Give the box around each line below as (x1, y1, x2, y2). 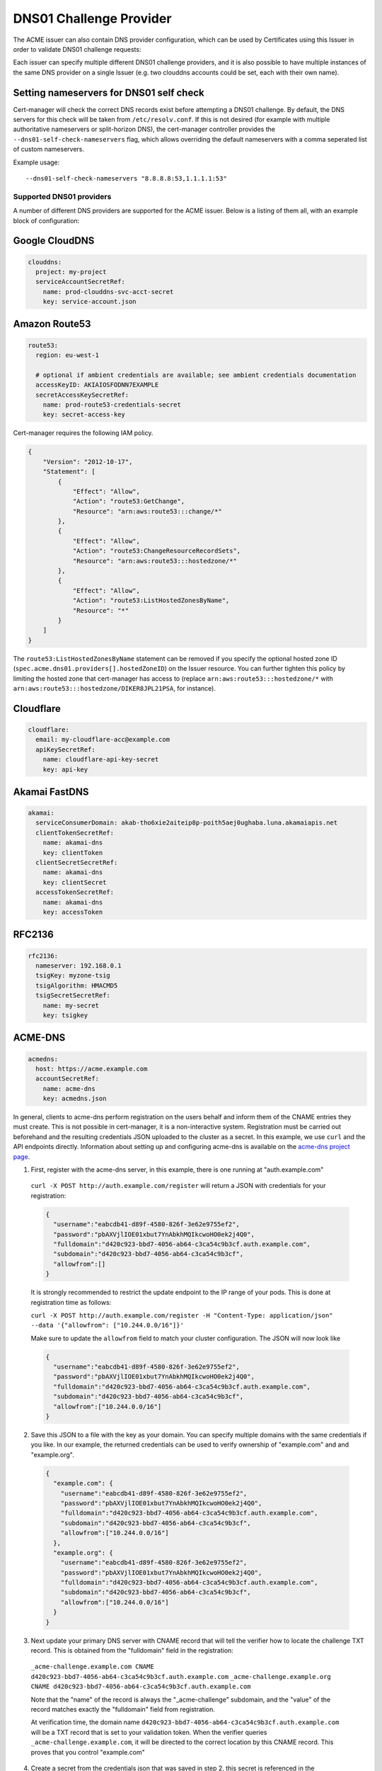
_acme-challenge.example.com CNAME (30, 1663, 155, 1671)
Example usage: (13, 158, 60, 166)
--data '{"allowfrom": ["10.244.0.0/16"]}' (30, 1321, 184, 1330)
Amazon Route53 (13, 318, 91, 330)
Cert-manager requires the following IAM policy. (13, 429, 154, 437)
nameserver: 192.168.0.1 (35, 961, 122, 970)
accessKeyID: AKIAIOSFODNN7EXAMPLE (35, 381, 159, 389)
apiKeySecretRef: (35, 745, 95, 754)
